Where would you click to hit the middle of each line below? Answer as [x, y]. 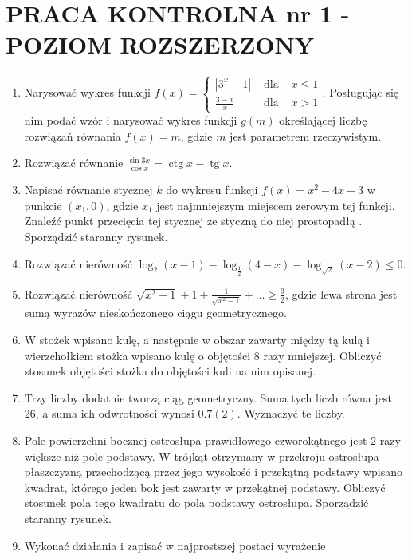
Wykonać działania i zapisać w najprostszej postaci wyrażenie [175, 545]
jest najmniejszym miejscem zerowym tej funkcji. [276, 205]
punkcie [43, 205]
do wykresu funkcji [212, 190]
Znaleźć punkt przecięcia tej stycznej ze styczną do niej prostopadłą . [193, 221]
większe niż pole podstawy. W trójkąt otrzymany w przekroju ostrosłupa [202, 456]
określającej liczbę [323, 120]
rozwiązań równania [73, 135]
